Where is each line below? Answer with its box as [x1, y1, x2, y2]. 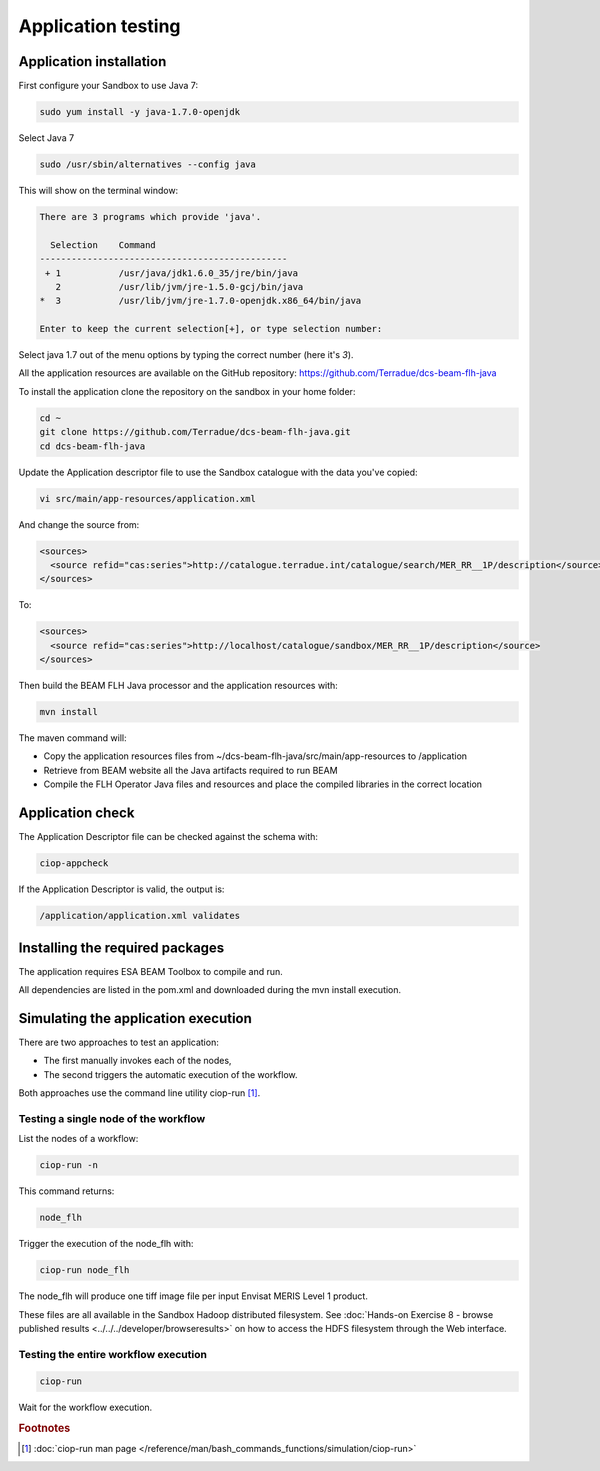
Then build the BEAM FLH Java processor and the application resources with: [18, 680, 339, 692]
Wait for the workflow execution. [18, 1401, 153, 1414]
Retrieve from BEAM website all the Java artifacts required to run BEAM [43, 764, 339, 776]
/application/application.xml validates [39, 910, 240, 922]
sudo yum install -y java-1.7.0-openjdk [39, 106, 240, 118]
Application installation [18, 53, 167, 70]
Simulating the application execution [18, 1010, 252, 1027]
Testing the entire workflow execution [18, 1347, 207, 1361]
